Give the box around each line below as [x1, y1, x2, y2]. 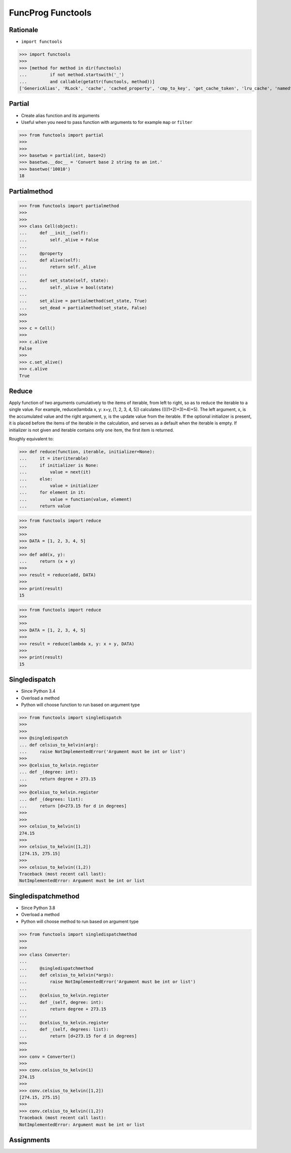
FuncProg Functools [9, 7, 92, 18]
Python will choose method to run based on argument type [21, 918, 139, 924]
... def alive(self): [19, 257, 81, 263]
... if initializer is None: [19, 462, 99, 468]
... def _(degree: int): [19, 769, 79, 775]
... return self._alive [19, 264, 97, 270]
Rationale [9, 26, 38, 34]
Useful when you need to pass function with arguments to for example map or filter [21, 119, 193, 125]
